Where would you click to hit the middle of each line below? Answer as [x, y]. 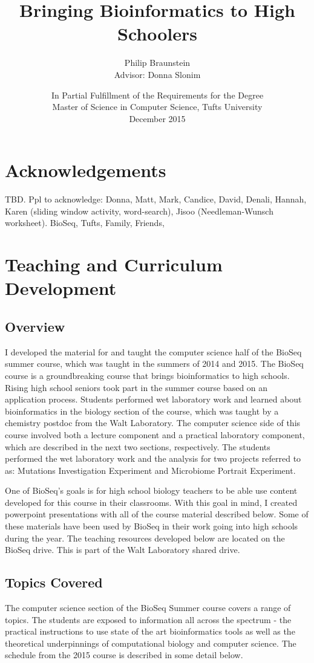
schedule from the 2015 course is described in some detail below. [124, 655]
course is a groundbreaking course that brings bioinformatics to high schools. [147, 375]
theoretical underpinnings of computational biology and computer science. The [151, 643]
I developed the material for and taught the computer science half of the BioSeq [153, 351]
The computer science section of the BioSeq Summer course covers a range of [148, 608]
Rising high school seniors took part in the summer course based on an [136, 387]
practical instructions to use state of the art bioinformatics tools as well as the [150, 631]
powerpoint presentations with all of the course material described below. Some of [157, 514]
